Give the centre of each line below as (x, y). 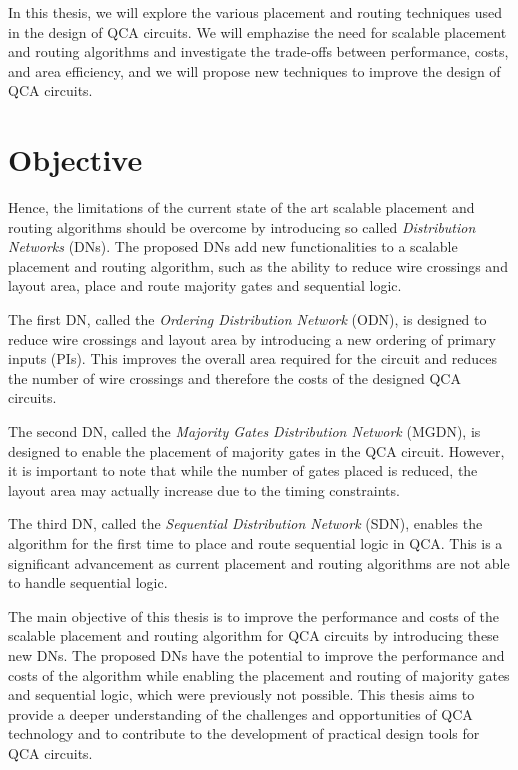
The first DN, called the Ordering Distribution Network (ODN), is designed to (247, 319)
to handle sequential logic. (88, 582)
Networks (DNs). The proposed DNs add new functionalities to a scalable (233, 246)
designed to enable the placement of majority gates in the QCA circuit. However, (256, 450)
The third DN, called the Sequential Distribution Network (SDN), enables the (245, 523)
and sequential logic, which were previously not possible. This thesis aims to (241, 694)
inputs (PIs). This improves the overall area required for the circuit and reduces (252, 358)
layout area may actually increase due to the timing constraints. (204, 489)
